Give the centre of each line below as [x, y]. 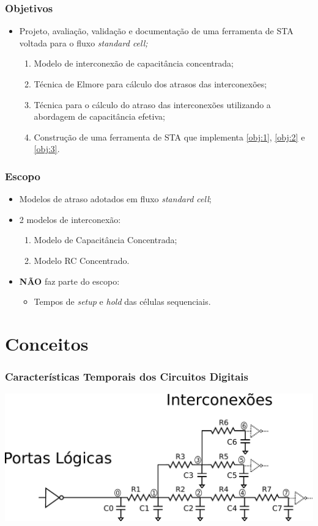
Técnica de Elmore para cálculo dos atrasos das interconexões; [150, 84]
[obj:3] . [47, 149]
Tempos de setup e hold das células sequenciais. [122, 301]
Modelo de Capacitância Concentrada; [105, 240]
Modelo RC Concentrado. [82, 260]
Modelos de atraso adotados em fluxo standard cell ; [115, 199]
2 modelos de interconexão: [70, 219]
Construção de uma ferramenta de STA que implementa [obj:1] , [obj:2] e [169, 137]
